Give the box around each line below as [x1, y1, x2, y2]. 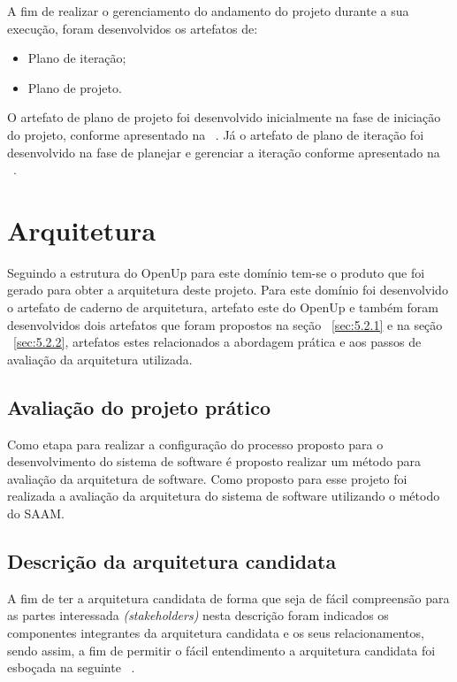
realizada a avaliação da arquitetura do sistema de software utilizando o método [7, 487, 440, 505]
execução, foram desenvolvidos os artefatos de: [7, 19, 258, 37]
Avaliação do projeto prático [7, 393, 271, 420]
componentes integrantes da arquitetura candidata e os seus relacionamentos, [7, 624, 424, 641]
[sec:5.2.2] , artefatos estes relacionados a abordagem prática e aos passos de [13, 333, 422, 351]
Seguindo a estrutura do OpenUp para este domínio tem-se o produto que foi [7, 263, 425, 281]
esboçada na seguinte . [7, 658, 135, 677]
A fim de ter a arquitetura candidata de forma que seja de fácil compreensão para [7, 588, 450, 607]
